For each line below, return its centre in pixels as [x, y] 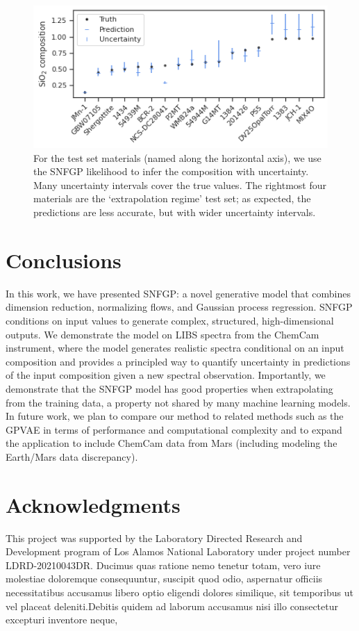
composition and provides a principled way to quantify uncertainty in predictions [178, 361]
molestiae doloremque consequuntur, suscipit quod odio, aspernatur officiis [164, 579]
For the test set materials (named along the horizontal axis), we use [177, 157]
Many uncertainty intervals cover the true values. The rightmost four [180, 185]
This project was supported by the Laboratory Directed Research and [154, 538]
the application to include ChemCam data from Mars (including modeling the [172, 443]
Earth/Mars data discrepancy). [72, 456]
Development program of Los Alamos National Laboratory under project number [178, 551]
